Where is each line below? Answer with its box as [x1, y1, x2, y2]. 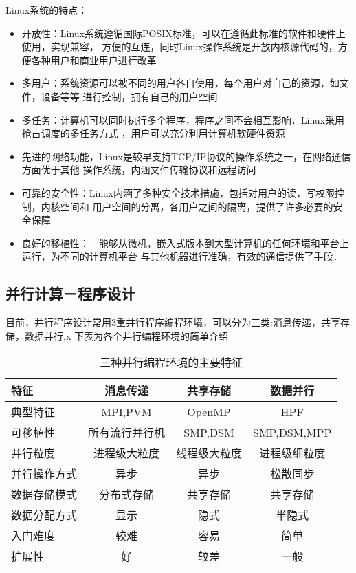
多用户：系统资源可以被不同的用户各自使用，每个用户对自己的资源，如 [21, 76, 340, 90]
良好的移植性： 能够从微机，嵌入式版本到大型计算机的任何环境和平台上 [21, 235, 349, 250]
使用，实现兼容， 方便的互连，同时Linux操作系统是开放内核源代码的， [21, 39, 338, 54]
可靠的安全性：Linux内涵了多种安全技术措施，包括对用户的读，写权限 [21, 185, 335, 199]
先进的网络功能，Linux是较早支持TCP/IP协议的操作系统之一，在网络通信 [21, 149, 351, 163]
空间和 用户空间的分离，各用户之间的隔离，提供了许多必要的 [60, 199, 333, 213]
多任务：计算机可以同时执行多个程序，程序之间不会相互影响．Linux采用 [21, 112, 345, 127]
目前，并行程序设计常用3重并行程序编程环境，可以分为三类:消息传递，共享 [5, 315, 340, 329]
